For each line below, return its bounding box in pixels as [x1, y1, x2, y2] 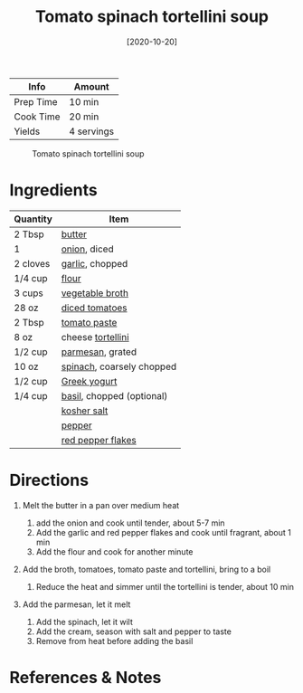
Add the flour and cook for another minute [35, 546, 194, 557]
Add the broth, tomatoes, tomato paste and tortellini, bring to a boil [22, 564, 271, 574]
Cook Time [14, 110, 61, 123]
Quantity [14, 213, 52, 225]
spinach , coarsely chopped [61, 360, 177, 373]
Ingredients [9, 180, 98, 201]
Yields [14, 125, 41, 138]
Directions [9, 470, 89, 490]
